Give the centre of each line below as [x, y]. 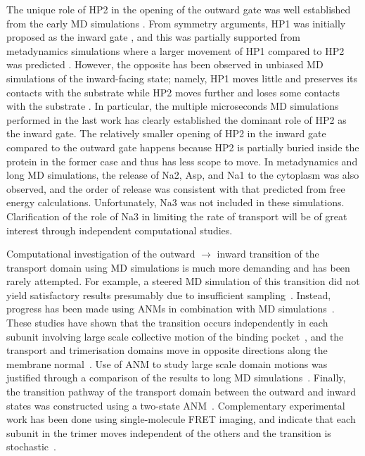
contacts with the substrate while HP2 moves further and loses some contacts [173, 92]
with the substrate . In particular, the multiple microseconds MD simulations [173, 106]
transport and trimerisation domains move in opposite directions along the [167, 350]
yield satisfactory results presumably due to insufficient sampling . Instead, [169, 294]
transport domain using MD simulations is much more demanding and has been [178, 267]
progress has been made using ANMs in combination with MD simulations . [171, 309]
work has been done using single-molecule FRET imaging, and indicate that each [181, 419]
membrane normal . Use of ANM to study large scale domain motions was [167, 363]
